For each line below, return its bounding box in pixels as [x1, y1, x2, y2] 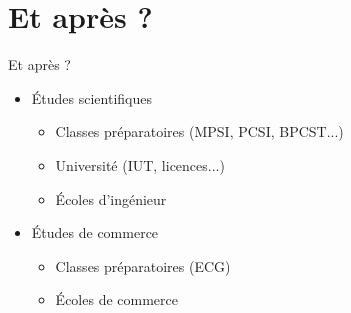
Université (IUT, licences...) [55, 154, 225, 175]
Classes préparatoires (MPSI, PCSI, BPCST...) [55, 121, 344, 142]
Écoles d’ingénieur [55, 188, 167, 209]
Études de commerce [31, 222, 159, 243]
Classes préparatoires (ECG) [55, 255, 231, 276]
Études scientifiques [31, 87, 153, 108]
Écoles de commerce [55, 289, 178, 310]
